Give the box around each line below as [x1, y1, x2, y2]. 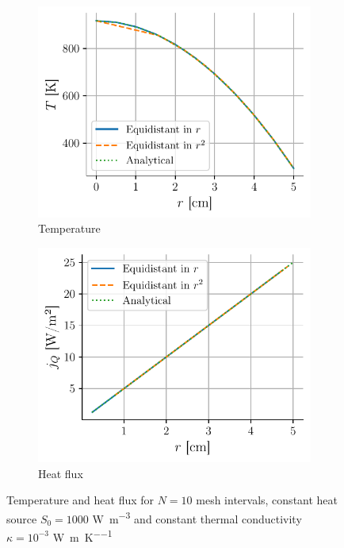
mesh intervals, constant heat [196, 492, 338, 508]
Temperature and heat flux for [6, 492, 155, 508]
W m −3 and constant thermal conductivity [92, 507, 302, 527]
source [6, 510, 37, 527]
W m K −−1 [52, 527, 113, 545]
